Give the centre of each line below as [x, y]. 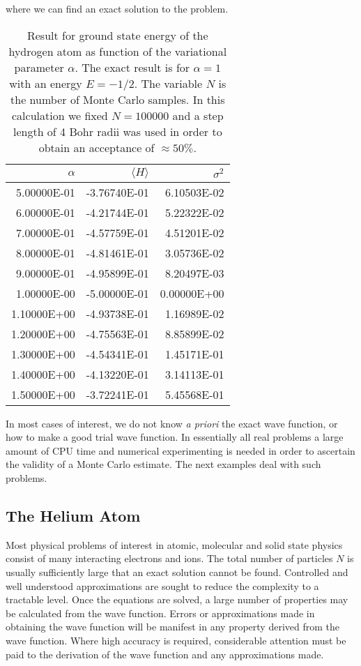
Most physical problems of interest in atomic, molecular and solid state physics [174, 544]
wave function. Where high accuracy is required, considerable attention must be [176, 640]
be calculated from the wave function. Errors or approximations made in [160, 613]
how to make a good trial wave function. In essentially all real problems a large [175, 437]
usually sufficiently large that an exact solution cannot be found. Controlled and [177, 572]
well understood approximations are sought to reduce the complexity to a [162, 585]
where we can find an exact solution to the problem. [117, 8]
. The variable [168, 83]
